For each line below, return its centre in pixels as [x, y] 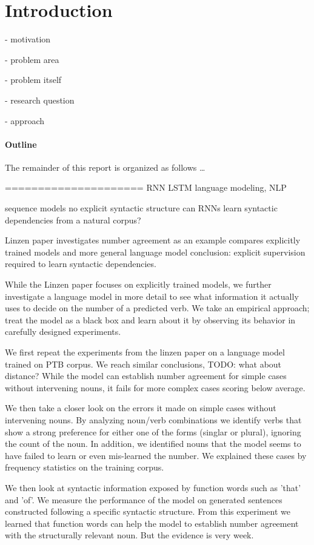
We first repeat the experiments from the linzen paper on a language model [145, 352]
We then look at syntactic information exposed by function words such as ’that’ [153, 487]
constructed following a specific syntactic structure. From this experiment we [148, 511]
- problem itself [33, 80]
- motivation [28, 39]
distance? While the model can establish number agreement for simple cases [146, 376]
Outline [21, 144]
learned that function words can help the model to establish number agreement [152, 523]
